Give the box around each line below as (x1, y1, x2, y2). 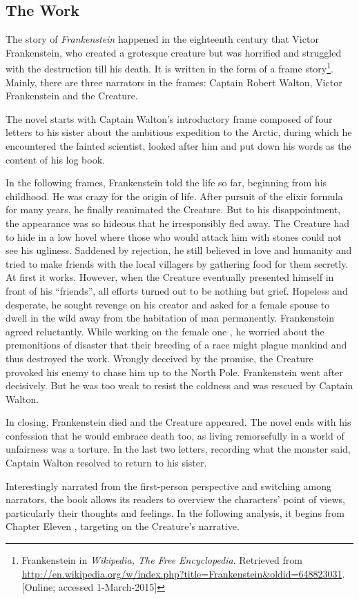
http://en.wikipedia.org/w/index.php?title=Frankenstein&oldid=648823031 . (21, 566, 345, 580)
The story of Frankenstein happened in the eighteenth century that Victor (6, 32, 319, 46)
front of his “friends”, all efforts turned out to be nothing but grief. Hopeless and (6, 283, 348, 297)
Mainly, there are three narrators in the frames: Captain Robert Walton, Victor (6, 75, 342, 89)
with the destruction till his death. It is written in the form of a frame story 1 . (6, 59, 333, 76)
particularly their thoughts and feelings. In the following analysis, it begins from (6, 505, 345, 520)
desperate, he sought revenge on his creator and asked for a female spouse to (6, 297, 330, 311)
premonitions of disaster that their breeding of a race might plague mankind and (6, 337, 347, 352)
